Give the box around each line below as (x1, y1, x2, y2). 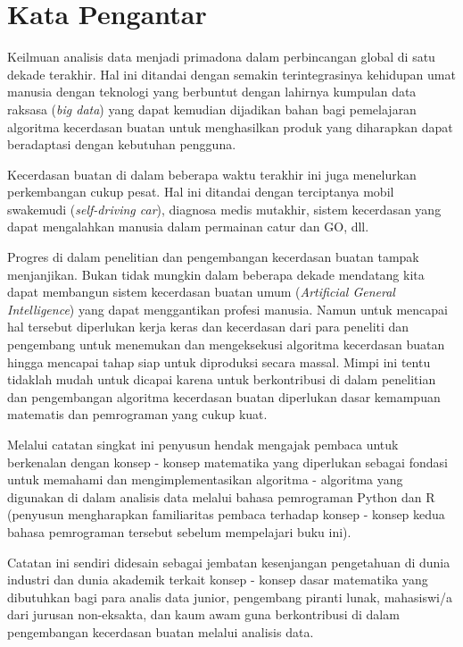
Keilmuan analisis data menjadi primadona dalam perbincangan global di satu (7, 47, 435, 66)
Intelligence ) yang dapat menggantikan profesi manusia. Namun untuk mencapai (7, 299, 448, 318)
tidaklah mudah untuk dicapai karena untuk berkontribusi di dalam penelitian (7, 370, 436, 389)
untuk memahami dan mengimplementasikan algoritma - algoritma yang (7, 470, 403, 489)
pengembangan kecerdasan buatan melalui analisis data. (7, 622, 314, 641)
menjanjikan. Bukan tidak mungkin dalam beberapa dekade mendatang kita (7, 265, 425, 283)
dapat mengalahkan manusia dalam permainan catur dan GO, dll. (7, 217, 369, 236)
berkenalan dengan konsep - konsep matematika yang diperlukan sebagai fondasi (7, 452, 448, 471)
